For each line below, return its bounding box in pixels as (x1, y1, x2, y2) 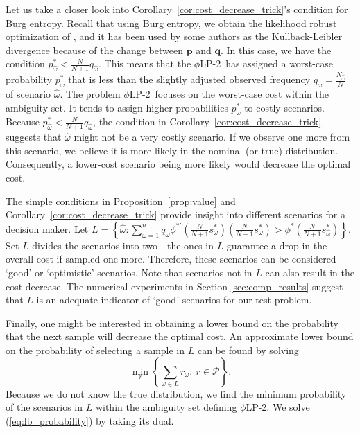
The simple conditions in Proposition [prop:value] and (6, 193, 236, 208)
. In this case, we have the (220, 42, 332, 57)
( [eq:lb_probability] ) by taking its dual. (6, 413, 174, 427)
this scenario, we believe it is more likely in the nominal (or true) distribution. (6, 143, 338, 157)
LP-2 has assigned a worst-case (200, 56, 333, 71)
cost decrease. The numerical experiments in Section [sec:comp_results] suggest (6, 279, 343, 293)
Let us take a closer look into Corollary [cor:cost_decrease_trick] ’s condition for (6, 2, 348, 16)
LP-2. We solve (246, 400, 310, 414)
